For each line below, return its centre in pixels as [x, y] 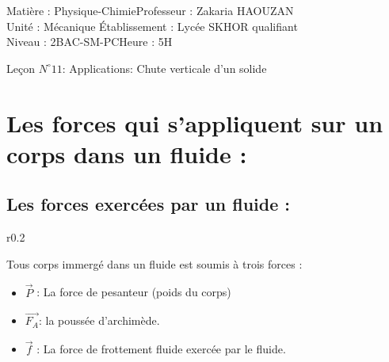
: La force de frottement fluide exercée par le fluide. [161, 349]
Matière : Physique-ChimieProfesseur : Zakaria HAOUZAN [150, 10]
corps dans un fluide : [127, 153]
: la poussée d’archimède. [99, 320]
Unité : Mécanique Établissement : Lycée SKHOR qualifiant [152, 26]
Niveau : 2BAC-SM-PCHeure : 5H [90, 42]
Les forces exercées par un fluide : [149, 204]
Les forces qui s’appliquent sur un [195, 122]
